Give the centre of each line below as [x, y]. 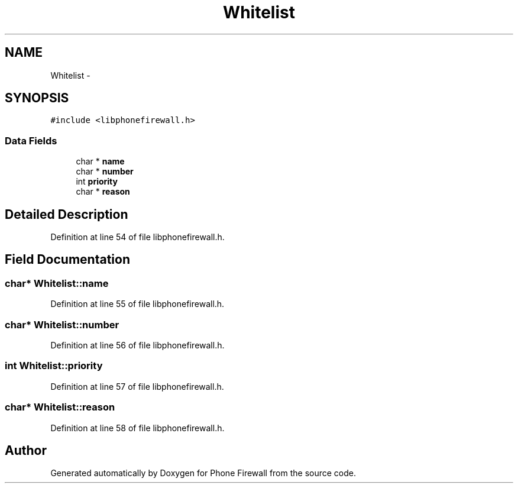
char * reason [103, 192]
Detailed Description [67, 214]
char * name [100, 161]
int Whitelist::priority [54, 366]
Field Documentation [67, 260]
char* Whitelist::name [57, 283]
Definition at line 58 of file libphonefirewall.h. [137, 428]
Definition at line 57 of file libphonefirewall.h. [137, 386]
